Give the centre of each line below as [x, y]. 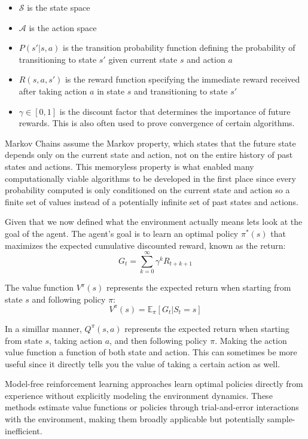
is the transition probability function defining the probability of [179, 48]
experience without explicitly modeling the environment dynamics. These [139, 395]
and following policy [69, 299]
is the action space [63, 27]
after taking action [53, 91]
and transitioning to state [181, 91]
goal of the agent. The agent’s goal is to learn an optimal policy [122, 233]
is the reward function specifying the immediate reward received [182, 79]
